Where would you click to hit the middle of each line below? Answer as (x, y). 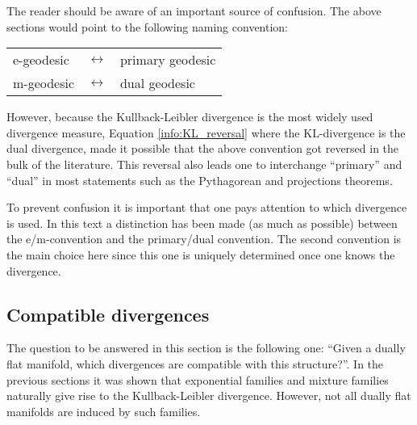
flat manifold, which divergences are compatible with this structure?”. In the (195, 363)
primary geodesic (168, 60)
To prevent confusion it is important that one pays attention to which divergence (207, 207)
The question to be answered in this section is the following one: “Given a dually (206, 348)
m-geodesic (44, 83)
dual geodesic (157, 83)
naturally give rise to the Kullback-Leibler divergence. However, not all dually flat (209, 396)
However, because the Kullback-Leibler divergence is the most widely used (190, 117)
